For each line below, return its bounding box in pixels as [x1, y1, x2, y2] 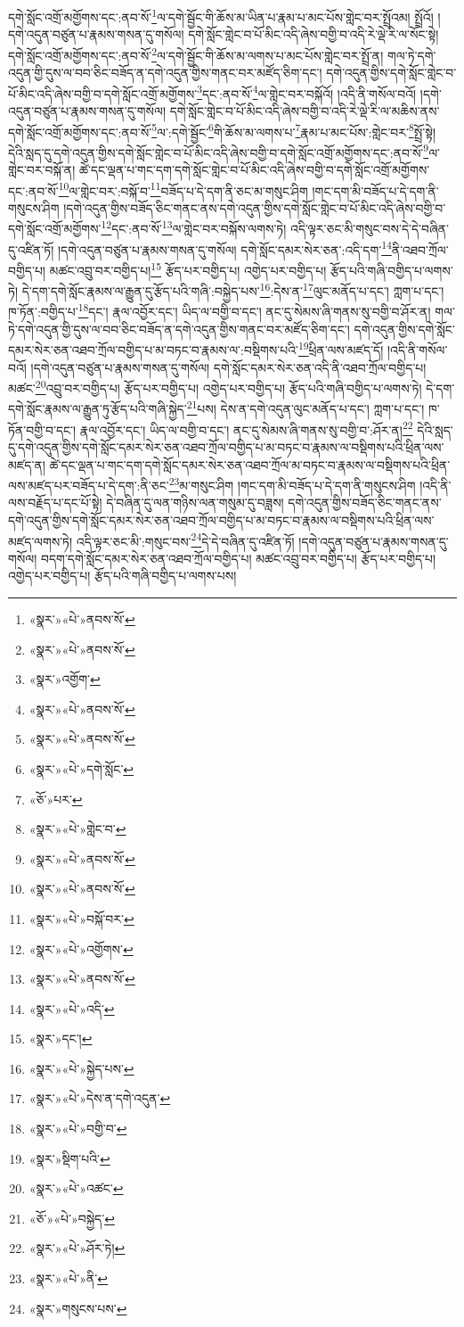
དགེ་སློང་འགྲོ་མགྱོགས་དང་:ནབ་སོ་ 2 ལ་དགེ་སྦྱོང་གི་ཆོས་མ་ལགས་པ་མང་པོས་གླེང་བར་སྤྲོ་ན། [8, 43, 384, 64]
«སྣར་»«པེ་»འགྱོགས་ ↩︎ [28, 939, 134, 958]
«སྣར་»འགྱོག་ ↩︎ [28, 670, 101, 688]
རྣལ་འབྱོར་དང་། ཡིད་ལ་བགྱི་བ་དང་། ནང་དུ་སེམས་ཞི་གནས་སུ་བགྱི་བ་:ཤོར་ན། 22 [79, 417, 413, 439]
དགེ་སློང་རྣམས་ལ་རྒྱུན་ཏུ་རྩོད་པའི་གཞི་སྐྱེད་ [8, 400, 187, 418]
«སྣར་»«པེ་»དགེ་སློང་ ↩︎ [28, 759, 134, 778]
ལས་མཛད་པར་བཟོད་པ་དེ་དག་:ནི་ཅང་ [8, 475, 169, 494]
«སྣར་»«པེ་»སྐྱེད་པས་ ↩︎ [28, 1059, 134, 1077]
